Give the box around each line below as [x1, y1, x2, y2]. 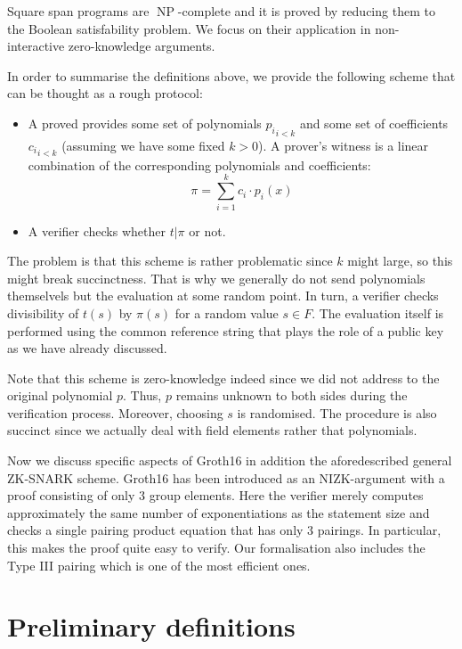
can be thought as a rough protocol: [7, 84, 203, 103]
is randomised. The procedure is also [237, 403, 437, 422]
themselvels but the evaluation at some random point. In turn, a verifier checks [7, 286, 439, 305]
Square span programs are [7, 2, 150, 20]
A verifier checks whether [28, 221, 166, 240]
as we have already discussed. [7, 339, 167, 357]
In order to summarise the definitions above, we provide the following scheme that [7, 66, 456, 85]
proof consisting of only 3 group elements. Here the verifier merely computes [7, 486, 424, 505]
